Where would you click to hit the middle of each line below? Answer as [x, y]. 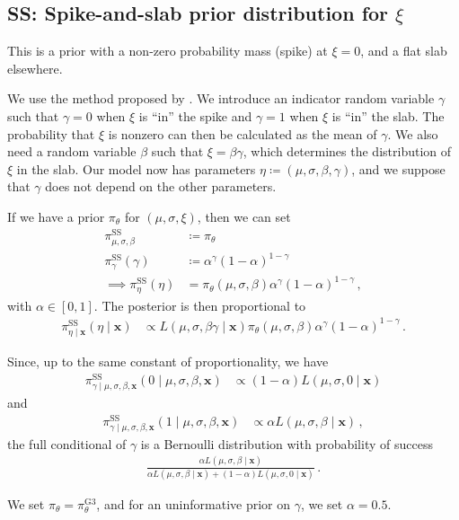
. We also [413, 133]
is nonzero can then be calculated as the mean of [243, 133]
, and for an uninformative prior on [193, 504]
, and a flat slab [404, 51]
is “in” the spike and [195, 115]
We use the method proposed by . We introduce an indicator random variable [221, 98]
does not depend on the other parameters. [161, 186]
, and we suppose [398, 168]
